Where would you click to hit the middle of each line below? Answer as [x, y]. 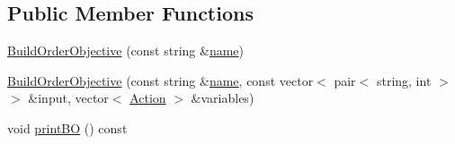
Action [148, 98]
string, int [404, 80]
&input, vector [68, 98]
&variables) [223, 98]
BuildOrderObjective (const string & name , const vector [161, 80]
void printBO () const [67, 127]
